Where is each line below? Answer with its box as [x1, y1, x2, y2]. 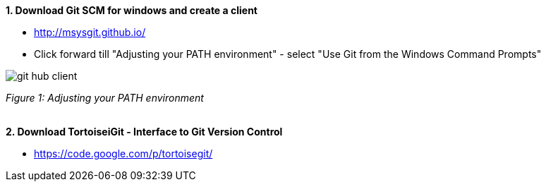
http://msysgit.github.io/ [34, 26, 146, 38]
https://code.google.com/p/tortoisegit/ [34, 147, 213, 159]
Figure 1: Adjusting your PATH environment [6, 92, 204, 104]
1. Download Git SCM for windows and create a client [6, 4, 257, 16]
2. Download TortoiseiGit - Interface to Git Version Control [6, 126, 283, 138]
